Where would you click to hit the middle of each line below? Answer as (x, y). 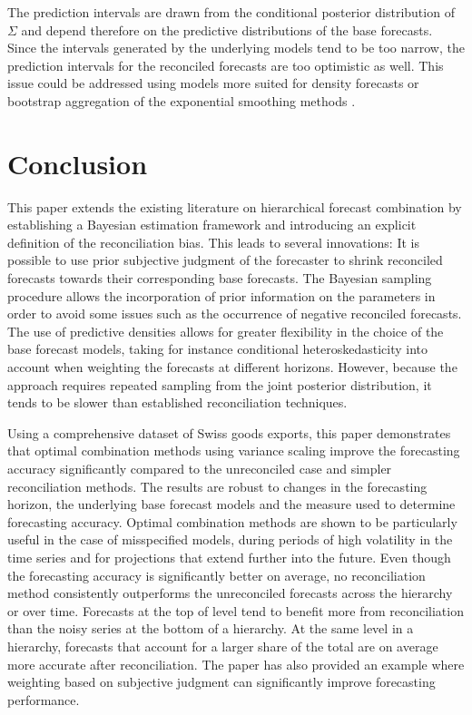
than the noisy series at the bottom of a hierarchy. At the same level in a (211, 628)
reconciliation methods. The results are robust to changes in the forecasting (217, 486)
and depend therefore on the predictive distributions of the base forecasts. (227, 29)
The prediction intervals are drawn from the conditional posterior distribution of (231, 12)
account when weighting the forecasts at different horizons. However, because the (232, 367)
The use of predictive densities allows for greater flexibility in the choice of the (226, 331)
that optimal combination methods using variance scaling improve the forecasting (234, 451)
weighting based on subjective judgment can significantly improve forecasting (221, 682)
